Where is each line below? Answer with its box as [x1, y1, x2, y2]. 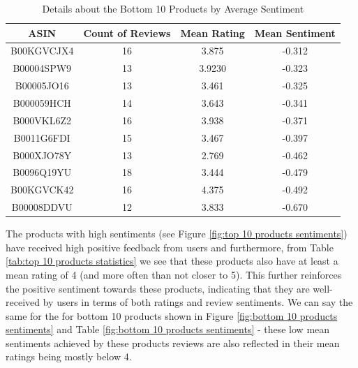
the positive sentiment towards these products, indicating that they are [6, 281, 310, 295]
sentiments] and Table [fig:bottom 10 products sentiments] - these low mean [6, 322, 330, 337]
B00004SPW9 [13, 61, 72, 75]
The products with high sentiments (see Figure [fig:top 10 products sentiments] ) [6, 226, 348, 241]
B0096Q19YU [13, 165, 72, 179]
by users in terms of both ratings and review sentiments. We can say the [43, 295, 353, 309]
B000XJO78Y [13, 147, 72, 162]
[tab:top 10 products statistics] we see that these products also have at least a [6, 253, 338, 268]
